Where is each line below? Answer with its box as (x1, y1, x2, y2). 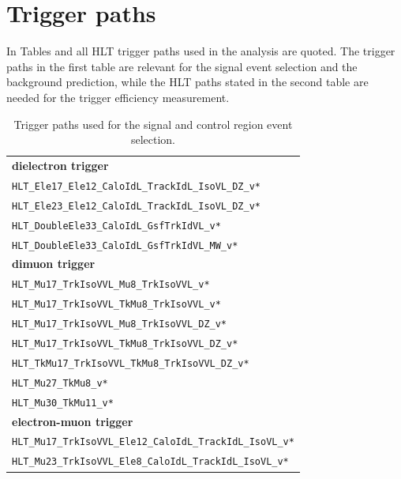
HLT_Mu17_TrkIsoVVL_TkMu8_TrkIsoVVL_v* (12, 299, 221, 311)
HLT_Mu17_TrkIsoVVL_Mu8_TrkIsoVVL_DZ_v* (12, 319, 227, 330)
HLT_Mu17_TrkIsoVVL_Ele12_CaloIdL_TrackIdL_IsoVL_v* (12, 436, 294, 448)
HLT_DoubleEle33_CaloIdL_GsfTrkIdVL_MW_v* (12, 239, 238, 251)
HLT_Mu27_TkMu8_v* (12, 377, 108, 389)
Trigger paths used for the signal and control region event (13, 115, 293, 132)
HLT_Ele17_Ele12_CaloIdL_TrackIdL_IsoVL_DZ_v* (12, 180, 260, 192)
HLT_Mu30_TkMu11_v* (12, 397, 114, 409)
